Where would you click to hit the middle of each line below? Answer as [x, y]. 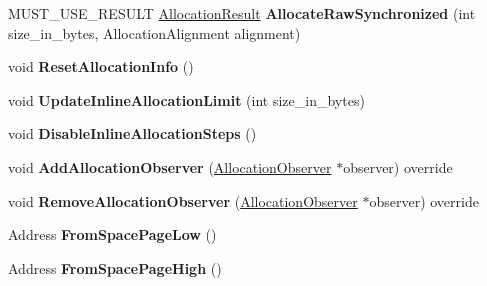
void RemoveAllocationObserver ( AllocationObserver [183, 200]
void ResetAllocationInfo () [101, 66]
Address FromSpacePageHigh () [115, 267]
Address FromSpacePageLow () [112, 234]
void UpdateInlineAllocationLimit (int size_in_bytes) [186, 99]
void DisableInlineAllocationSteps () [132, 133]
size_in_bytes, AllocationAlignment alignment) [154, 32]
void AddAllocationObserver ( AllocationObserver [170, 166]
